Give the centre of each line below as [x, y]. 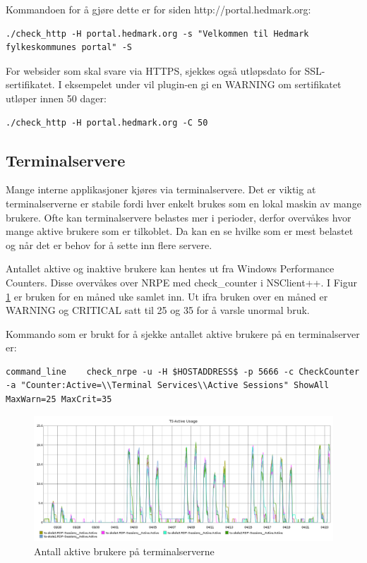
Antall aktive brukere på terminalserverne [124, 551]
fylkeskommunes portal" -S [69, 48]
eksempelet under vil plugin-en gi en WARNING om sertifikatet [203, 84]
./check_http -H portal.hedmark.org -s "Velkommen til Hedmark [157, 34]
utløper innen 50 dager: [56, 98]
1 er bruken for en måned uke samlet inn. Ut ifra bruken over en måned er [167, 296]
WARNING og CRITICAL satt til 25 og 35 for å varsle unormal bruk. [158, 310]
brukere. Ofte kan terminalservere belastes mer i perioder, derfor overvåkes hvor [179, 217]
